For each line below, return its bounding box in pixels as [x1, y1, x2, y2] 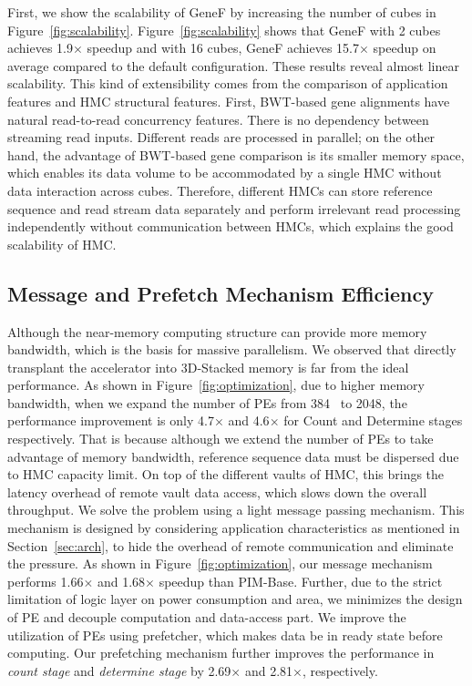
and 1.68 [97, 571, 146, 590]
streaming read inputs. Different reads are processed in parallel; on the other [7, 128, 436, 147]
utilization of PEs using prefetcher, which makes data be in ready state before [7, 625, 443, 644]
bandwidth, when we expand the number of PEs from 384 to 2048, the [7, 393, 407, 412]
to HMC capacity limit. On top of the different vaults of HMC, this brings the [7, 465, 445, 484]
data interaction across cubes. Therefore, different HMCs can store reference [7, 180, 433, 200]
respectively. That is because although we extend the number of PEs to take [7, 429, 434, 448]
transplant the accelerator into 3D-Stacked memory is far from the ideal [7, 357, 409, 376]
